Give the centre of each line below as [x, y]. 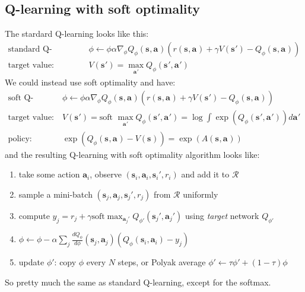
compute [34, 215]
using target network [222, 215]
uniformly [201, 194]
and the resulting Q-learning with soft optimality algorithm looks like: [132, 154]
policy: [20, 139]
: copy [65, 262]
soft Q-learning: [21, 98]
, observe [106, 174]
